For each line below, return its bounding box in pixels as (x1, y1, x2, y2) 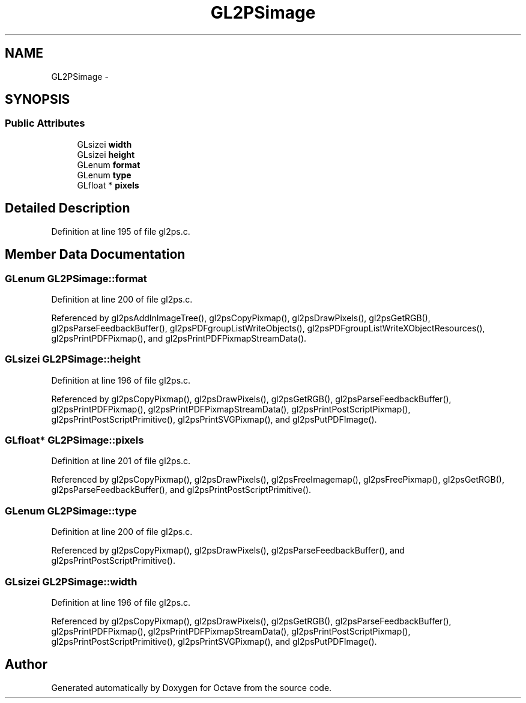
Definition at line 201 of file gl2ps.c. (51, 456, 191, 466)
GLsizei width (77, 139, 132, 149)
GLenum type (77, 169, 131, 180)
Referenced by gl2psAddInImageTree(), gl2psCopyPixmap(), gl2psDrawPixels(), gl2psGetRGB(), (51, 312, 431, 323)
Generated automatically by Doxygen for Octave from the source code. (51, 682, 332, 693)
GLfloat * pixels (77, 180, 139, 190)
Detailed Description (5, 201, 130, 216)
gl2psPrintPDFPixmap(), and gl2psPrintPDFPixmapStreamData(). (51, 333, 307, 343)
